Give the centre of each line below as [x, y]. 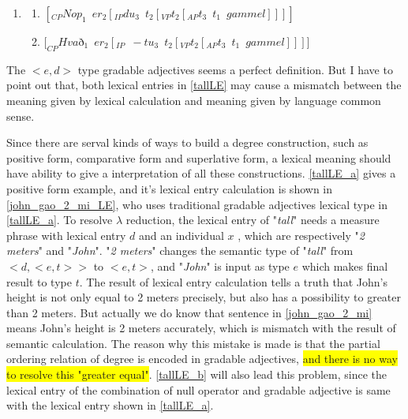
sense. [21, 116]
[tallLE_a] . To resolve [60, 220]
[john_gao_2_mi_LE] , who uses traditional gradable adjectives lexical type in [197, 204]
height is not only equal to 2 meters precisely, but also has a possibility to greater [204, 297]
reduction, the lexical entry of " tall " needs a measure [253, 220]
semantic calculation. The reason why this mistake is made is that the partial [193, 343]
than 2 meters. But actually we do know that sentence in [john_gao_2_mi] [189, 312]
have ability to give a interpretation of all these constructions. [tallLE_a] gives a [201, 173]
